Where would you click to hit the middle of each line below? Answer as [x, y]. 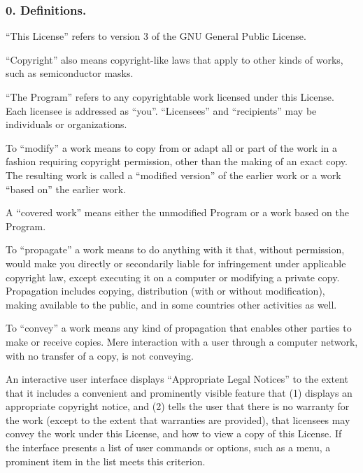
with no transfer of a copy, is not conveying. [100, 355]
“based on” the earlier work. [66, 189]
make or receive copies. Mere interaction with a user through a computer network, [182, 341]
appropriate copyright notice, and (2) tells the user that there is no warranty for [178, 406]
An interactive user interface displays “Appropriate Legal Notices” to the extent [177, 379]
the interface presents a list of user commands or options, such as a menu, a [168, 447]
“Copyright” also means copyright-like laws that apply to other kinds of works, [175, 59]
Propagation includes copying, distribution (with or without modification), [165, 291]
